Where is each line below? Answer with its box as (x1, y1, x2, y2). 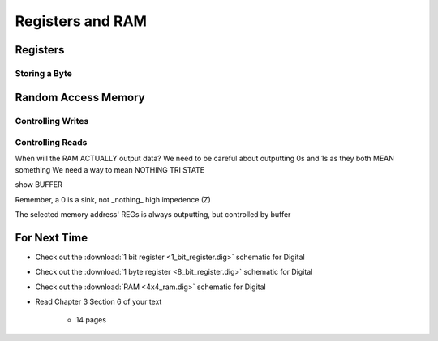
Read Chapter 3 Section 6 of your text (35, 296, 162, 307)
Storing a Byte (15, 67, 73, 79)
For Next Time (15, 231, 88, 245)
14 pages (75, 315, 107, 325)
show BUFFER (15, 180, 62, 190)
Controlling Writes (15, 115, 89, 126)
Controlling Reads (15, 137, 88, 148)
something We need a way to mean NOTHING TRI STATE (15, 164, 205, 174)
